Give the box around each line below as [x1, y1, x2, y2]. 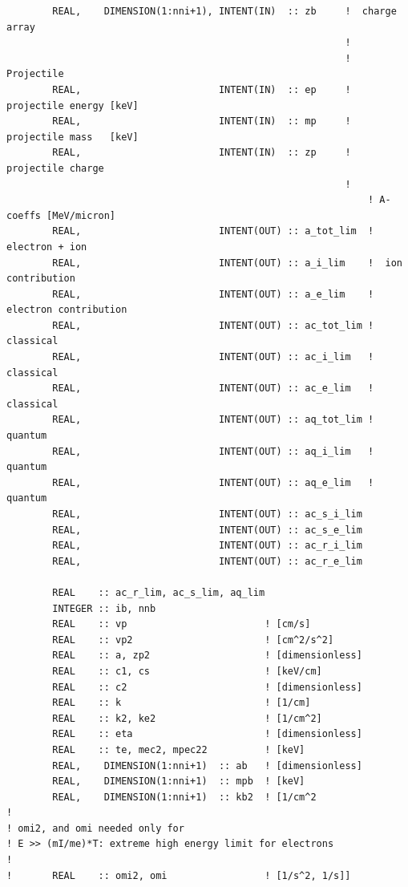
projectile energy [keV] [6, 99, 139, 111]
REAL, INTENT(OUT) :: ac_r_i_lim [52, 540, 362, 552]
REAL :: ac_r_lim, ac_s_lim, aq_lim [52, 586, 265, 598]
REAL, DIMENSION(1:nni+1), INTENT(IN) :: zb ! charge [52, 6, 397, 17]
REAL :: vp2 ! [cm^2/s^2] [52, 634, 334, 646]
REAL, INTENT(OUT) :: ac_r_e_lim [52, 555, 362, 567]
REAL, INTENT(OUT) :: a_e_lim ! [52, 288, 374, 300]
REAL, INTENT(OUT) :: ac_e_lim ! [52, 383, 374, 395]
